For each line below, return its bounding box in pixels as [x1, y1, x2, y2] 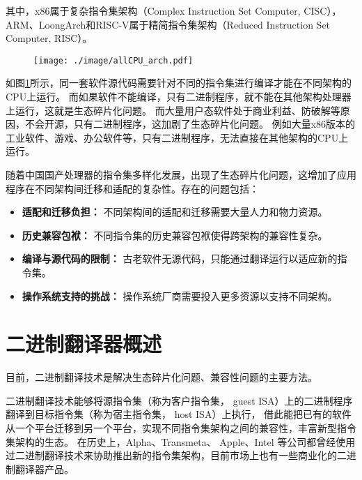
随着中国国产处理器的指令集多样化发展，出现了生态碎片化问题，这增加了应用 [6, 167, 356, 181]
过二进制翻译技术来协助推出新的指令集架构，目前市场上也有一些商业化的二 [6, 448, 347, 463]
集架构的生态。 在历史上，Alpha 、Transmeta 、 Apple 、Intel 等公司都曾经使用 [6, 434, 356, 449]
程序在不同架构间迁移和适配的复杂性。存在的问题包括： [6, 181, 259, 195]
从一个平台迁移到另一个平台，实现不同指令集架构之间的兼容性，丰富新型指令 [6, 421, 356, 435]
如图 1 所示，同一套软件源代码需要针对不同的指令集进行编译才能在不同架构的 [6, 75, 352, 90]
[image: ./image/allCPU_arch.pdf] [33, 55, 194, 66]
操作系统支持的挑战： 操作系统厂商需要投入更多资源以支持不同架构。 [22, 288, 338, 303]
